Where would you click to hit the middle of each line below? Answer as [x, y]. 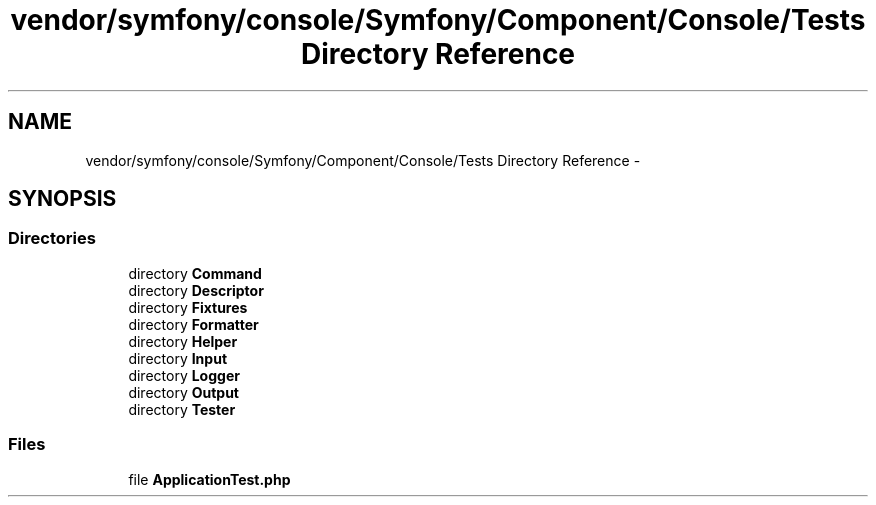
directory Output [183, 392]
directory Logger [184, 375]
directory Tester [182, 409]
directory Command [195, 273]
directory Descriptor [196, 290]
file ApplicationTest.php [209, 479]
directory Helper [183, 341]
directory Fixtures [188, 307]
